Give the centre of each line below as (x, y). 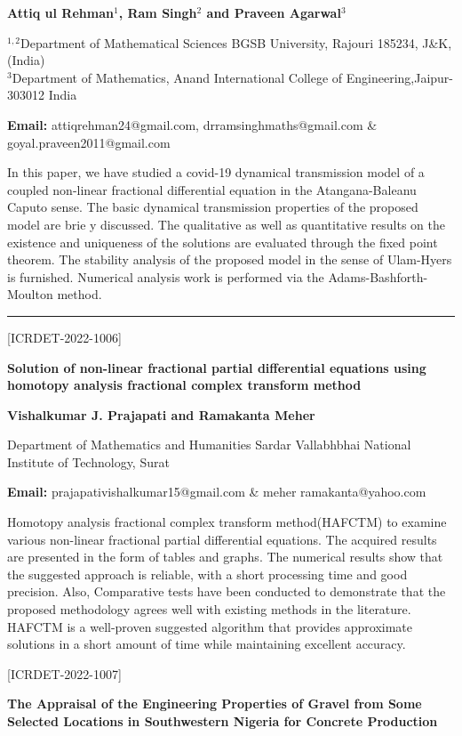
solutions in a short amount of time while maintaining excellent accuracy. (207, 644)
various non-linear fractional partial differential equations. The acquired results (222, 539)
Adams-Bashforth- (378, 276)
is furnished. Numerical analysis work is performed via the (166, 276)
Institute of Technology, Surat (88, 461)
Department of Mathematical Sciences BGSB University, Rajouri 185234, (219, 42)
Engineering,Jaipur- (399, 77)
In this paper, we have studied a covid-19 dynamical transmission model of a (216, 172)
